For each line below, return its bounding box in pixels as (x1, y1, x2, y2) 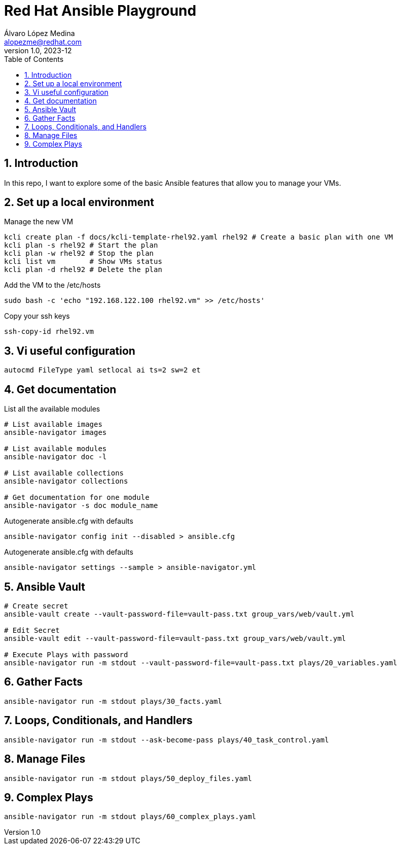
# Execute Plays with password (4, 650, 128, 659)
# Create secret (4, 601, 68, 610)
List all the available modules (4, 404, 100, 414)
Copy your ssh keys (4, 312, 70, 321)
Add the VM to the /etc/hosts (4, 281, 101, 290)
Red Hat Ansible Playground (4, 2, 197, 19)
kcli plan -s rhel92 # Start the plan (4, 241, 158, 250)
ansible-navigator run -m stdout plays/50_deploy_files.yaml (4, 774, 252, 783)
